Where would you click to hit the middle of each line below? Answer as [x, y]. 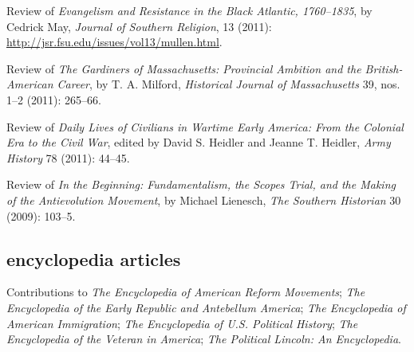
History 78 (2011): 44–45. [68, 157]
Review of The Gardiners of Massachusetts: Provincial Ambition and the [184, 68]
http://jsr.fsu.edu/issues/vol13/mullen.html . [114, 42]
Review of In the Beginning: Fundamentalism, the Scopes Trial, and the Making [201, 184]
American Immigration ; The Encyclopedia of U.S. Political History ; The [182, 323]
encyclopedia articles [94, 258]
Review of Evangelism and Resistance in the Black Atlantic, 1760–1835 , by [189, 10]
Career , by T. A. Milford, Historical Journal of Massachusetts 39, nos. [229, 84]
